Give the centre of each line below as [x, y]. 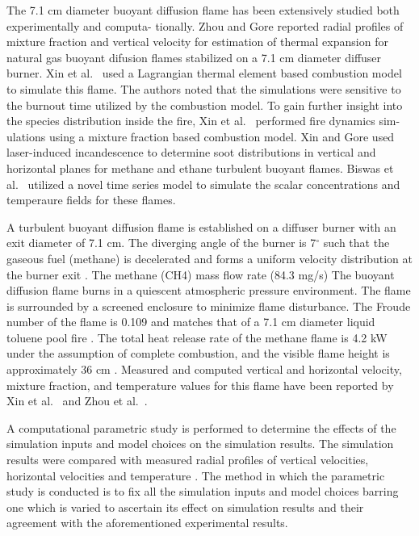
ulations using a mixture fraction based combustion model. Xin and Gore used [201, 136]
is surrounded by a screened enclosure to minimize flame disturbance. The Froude [209, 306]
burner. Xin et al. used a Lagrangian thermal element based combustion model [204, 73]
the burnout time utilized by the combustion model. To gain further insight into [205, 105]
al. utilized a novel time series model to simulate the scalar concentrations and [203, 184]
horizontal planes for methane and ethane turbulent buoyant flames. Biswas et [200, 167]
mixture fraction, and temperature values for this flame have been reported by [200, 385]
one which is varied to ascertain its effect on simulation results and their [185, 507]
